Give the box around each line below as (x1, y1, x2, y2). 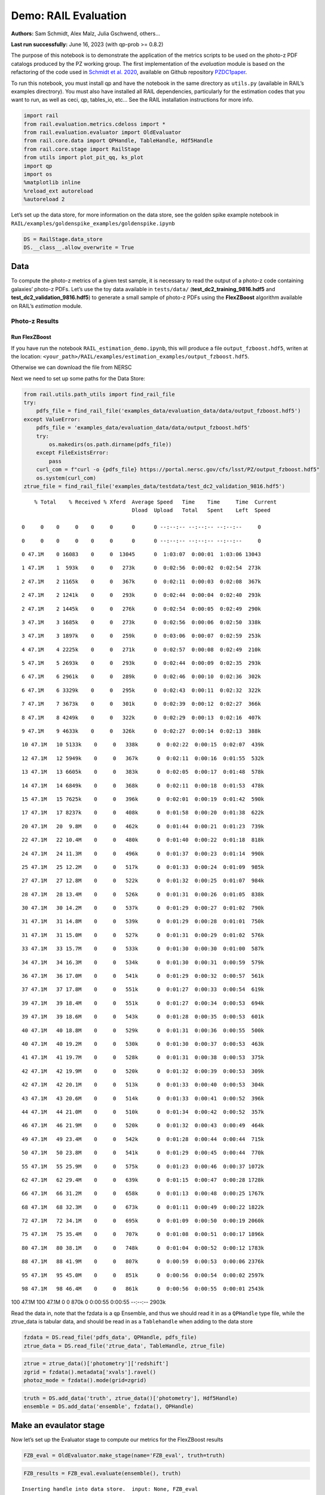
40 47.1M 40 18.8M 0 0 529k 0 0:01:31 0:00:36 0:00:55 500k (22, 1027, 265, 1034)
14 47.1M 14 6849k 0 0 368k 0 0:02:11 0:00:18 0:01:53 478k (22, 782, 265, 789)
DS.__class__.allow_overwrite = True (23, 244, 134, 251)
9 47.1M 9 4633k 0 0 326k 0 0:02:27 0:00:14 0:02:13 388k (22, 728, 261, 735)
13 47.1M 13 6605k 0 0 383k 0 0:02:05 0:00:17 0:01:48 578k (22, 768, 265, 776)
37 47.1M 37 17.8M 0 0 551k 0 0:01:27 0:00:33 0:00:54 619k (22, 986, 265, 993)
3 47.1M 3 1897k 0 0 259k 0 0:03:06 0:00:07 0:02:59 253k (22, 633, 261, 639)
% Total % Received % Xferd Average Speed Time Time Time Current (33, 498, 277, 505)
